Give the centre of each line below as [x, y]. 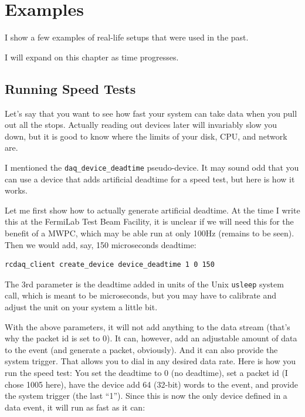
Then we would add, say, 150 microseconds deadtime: [101, 244]
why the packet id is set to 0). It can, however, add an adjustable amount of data [151, 338]
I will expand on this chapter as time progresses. [92, 57]
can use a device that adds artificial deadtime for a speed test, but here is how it [150, 179]
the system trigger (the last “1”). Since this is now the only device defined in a [146, 396]
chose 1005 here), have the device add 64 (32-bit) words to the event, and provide [151, 384]
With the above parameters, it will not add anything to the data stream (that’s [148, 326]
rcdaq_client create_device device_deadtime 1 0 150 [110, 265]
